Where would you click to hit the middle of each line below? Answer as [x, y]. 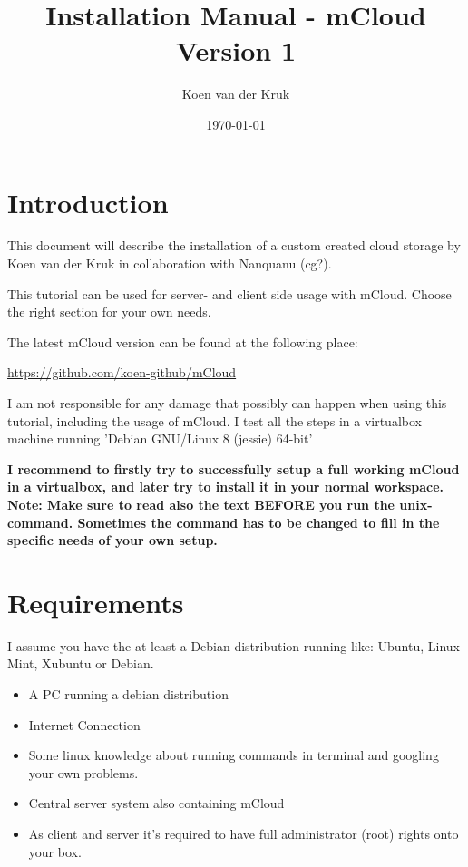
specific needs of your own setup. [112, 540]
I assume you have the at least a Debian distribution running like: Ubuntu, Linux [234, 645]
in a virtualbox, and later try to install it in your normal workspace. [226, 487]
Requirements [96, 602]
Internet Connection [84, 724]
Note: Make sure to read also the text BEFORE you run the [201, 504]
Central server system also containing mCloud [156, 803]
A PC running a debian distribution [128, 694]
